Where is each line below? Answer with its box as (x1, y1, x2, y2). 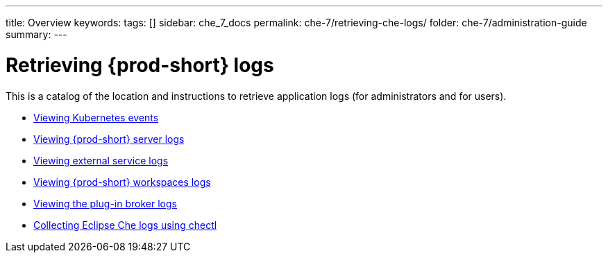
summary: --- (6, 28, 67, 40)
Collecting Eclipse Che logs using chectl (33, 218, 217, 231)
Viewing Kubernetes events (33, 111, 159, 123)
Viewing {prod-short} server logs (33, 132, 185, 145)
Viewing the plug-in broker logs (33, 197, 177, 209)
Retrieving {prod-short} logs (6, 53, 274, 77)
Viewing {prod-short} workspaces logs (33, 175, 211, 188)
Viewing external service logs (33, 154, 169, 166)
